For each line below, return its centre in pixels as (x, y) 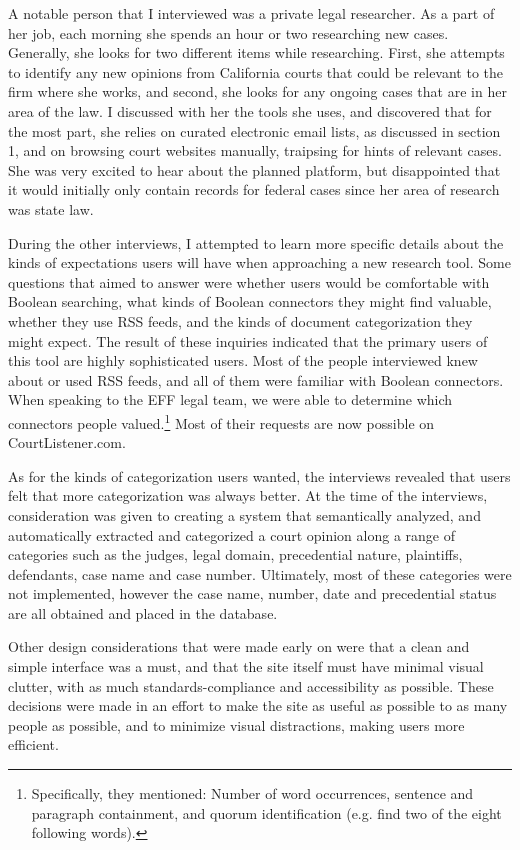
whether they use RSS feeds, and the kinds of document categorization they (240, 320)
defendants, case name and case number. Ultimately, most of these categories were (260, 573)
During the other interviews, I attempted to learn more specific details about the (256, 242)
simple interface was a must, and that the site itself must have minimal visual (246, 666)
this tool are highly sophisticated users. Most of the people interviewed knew (243, 360)
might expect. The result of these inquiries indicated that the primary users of (248, 340)
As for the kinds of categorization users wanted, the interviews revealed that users (259, 475)
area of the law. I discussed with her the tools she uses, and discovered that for (250, 110)
